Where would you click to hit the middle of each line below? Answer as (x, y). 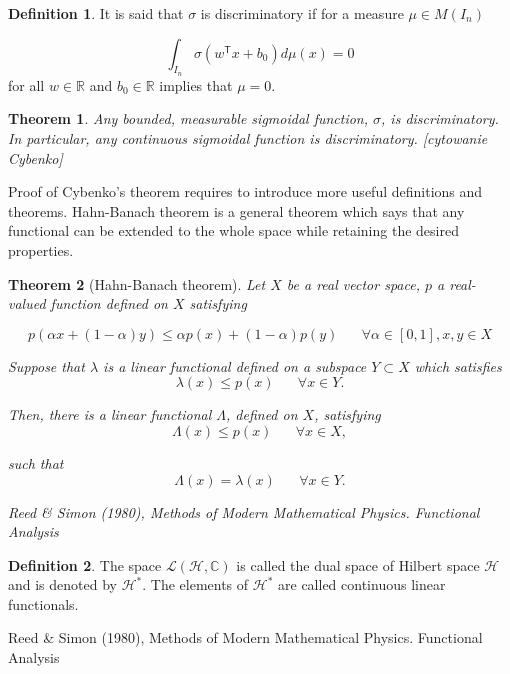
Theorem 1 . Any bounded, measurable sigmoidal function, (188, 118)
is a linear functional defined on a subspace (235, 365)
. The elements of (195, 584)
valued (27, 303)
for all (26, 84)
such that (36, 462)
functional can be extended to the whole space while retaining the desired (233, 230)
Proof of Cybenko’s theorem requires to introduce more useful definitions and (245, 191)
